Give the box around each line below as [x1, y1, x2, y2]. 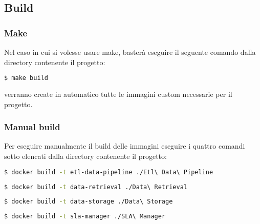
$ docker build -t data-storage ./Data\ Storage [4, 198, 173, 206]
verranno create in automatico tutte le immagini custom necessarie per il [4, 89, 232, 99]
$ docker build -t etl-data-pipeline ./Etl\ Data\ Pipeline [4, 168, 213, 176]
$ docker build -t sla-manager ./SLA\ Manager [4, 213, 166, 220]
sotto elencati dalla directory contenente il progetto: [4, 151, 167, 161]
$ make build [4, 74, 48, 82]
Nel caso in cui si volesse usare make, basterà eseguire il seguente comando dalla [4, 47, 256, 57]
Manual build [4, 120, 60, 133]
